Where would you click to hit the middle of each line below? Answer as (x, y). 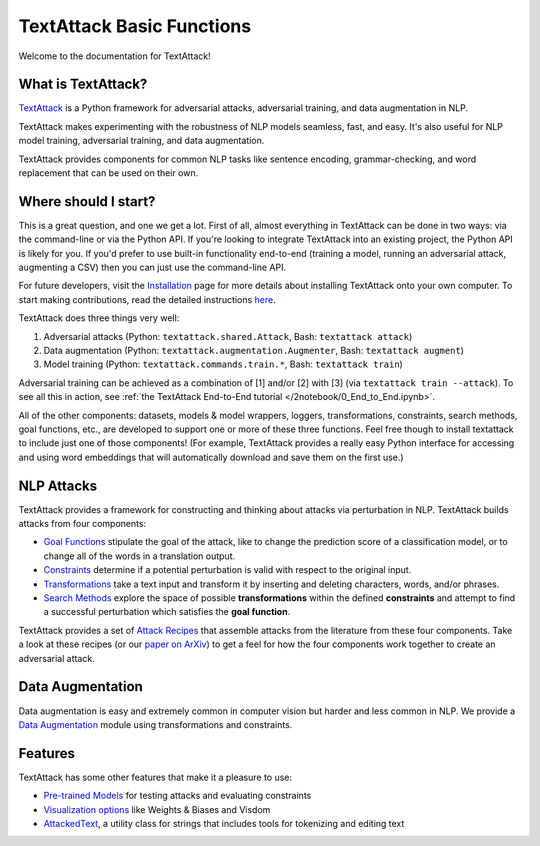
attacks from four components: (82, 524)
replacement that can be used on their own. (108, 173)
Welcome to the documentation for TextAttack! (114, 56)
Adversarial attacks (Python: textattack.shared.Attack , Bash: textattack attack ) (228, 336)
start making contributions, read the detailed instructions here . (147, 299)
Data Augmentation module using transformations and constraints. (155, 724)
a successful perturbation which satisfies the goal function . (167, 612)
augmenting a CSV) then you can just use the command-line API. (152, 267)
